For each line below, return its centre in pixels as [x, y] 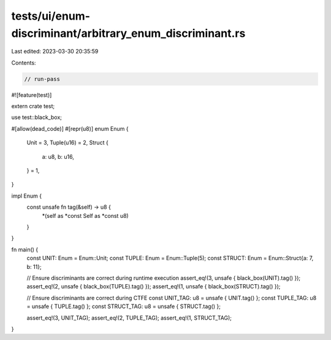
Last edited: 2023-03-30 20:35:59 [55, 52]
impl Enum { [27, 196]
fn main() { [25, 249]
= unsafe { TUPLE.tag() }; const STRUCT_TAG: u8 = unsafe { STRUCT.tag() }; [124, 306]
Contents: [24, 63]
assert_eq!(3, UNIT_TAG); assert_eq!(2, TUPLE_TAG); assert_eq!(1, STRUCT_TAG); [129, 318]
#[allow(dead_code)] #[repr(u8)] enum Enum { [70, 128]
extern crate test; [33, 106]
